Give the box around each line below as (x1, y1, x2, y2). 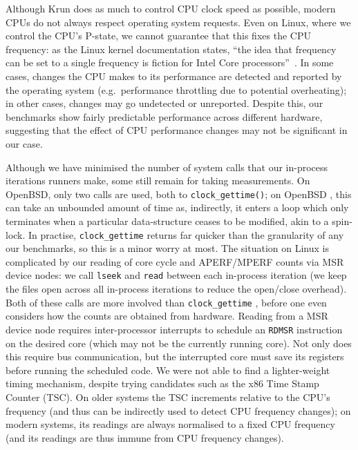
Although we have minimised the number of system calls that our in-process (6, 159, 328, 174)
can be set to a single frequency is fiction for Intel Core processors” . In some (6, 55, 334, 70)
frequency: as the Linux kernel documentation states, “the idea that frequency (6, 41, 337, 56)
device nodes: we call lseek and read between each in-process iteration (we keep (6, 268, 347, 282)
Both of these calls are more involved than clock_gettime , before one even (6, 295, 327, 309)
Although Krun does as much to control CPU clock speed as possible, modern (6, 1, 336, 15)
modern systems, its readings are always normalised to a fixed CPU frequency (6, 417, 335, 431)
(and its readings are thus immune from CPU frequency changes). (6, 430, 284, 444)
